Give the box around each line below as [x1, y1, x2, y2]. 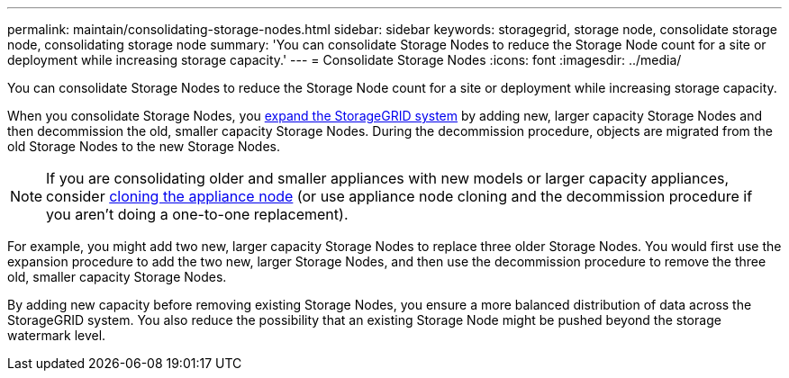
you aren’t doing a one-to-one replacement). [46, 205, 349, 223]
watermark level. [7, 328, 106, 343]
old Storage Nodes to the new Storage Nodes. [7, 139, 280, 154]
